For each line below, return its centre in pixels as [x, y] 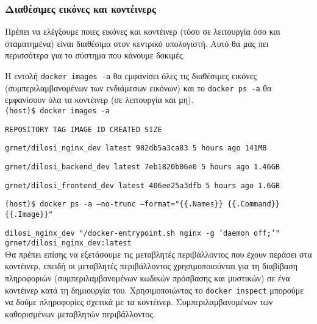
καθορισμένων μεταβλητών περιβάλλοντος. [80, 313]
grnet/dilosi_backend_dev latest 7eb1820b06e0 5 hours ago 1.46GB [143, 167]
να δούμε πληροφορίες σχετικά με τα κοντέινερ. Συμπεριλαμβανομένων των [139, 302]
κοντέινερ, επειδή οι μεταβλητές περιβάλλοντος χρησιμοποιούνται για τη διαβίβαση [151, 266]
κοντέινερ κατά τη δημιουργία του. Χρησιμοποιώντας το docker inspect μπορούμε [155, 290]
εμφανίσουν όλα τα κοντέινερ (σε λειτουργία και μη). [99, 100]
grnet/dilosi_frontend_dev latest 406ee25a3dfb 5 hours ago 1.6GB [143, 185]
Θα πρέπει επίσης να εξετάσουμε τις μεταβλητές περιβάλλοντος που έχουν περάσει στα [158, 254]
